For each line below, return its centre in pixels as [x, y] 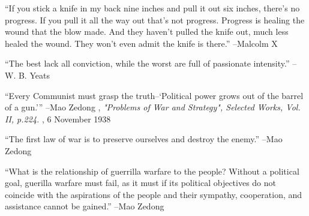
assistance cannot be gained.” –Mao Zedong [85, 206]
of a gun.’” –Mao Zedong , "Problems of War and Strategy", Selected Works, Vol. [153, 107]
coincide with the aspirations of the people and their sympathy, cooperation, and [154, 194]
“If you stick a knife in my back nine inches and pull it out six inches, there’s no [152, 8]
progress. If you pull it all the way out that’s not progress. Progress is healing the [155, 19]
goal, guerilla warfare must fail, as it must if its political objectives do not [141, 183]
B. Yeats [34, 75]
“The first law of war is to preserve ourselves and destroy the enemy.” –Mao [144, 139]
